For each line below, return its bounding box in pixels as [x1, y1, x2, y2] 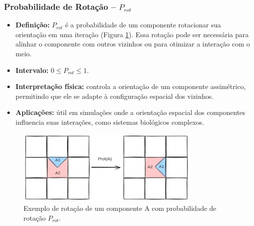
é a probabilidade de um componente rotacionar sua [65, 20, 221, 30]
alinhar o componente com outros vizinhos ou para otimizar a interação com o [15, 39, 250, 49]
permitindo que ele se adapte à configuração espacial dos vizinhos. [15, 90, 214, 101]
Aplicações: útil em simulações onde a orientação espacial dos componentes [15, 107, 246, 117]
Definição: [15, 20, 50, 30]
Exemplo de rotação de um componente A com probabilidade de [23, 203, 216, 213]
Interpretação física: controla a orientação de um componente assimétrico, [15, 81, 246, 91]
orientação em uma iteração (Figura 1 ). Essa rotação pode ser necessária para [15, 29, 249, 39]
